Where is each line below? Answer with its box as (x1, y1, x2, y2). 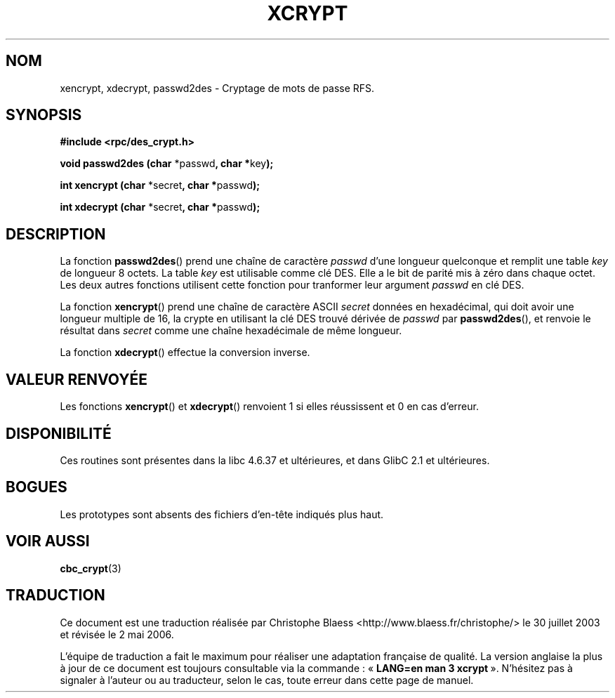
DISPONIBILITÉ (6, 424, 112, 442)
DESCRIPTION (6, 225, 106, 243)
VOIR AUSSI (6, 532, 90, 551)
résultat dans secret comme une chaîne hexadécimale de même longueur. (60, 324, 402, 337)
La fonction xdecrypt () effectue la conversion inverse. (60, 346, 310, 359)
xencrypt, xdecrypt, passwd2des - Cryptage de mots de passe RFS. (60, 81, 375, 94)
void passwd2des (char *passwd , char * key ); (60, 157, 274, 170)
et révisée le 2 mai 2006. (60, 628, 174, 640)
